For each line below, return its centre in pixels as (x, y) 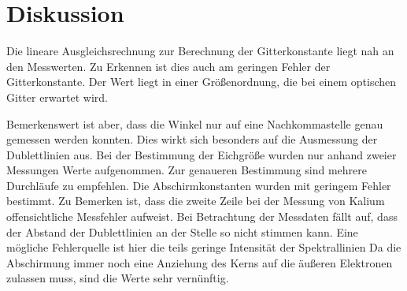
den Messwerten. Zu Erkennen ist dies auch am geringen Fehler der (168, 66)
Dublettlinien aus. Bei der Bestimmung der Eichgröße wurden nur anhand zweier (202, 154)
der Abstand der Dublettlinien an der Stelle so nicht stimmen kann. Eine (182, 231)
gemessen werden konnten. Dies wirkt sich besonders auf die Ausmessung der (192, 139)
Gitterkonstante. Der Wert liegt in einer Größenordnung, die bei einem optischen (202, 82)
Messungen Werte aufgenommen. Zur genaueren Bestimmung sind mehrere (187, 170)
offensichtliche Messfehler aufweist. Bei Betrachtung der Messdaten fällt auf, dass (202, 216)
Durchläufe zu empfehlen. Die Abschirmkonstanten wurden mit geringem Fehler (199, 185)
